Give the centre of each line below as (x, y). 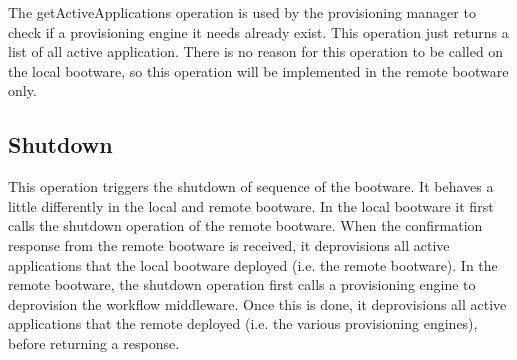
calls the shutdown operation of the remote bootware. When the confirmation (245, 225)
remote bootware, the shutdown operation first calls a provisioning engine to (242, 284)
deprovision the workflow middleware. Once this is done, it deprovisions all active (257, 303)
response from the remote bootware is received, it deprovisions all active (229, 244)
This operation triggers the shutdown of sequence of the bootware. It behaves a (251, 186)
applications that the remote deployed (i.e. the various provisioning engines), (243, 323)
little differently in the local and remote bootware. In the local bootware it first (251, 205)
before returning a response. (94, 342)
